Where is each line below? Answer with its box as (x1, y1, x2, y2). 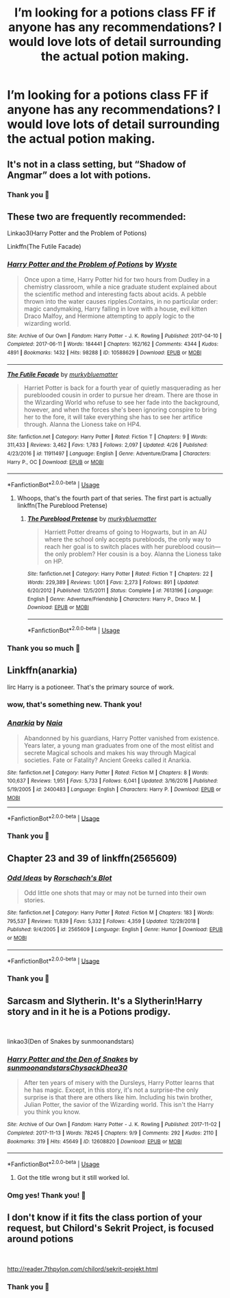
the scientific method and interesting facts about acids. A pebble (23, 290, 207, 298)
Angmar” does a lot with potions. (7, 169, 151, 181)
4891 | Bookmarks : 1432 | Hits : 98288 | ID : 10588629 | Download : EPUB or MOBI (7, 349, 202, 356)
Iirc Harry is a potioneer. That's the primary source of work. (7, 682, 175, 691)
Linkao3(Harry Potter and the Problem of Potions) (7, 229, 147, 238)
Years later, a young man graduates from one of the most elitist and (23, 741, 214, 750)
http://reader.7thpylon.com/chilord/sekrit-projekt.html (7, 1264, 159, 1273)
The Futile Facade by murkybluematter (7, 370, 118, 379)
